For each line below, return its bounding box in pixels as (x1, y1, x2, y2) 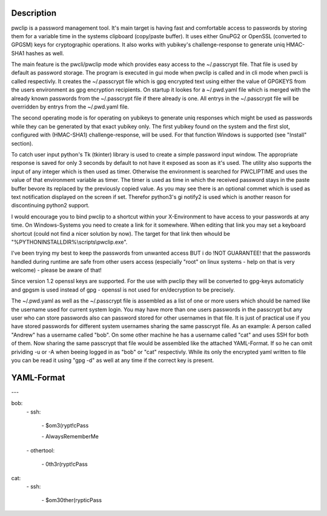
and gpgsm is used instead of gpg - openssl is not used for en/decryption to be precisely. (11, 286, 236, 293)
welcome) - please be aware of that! (11, 267, 102, 274)
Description (11, 8, 57, 18)
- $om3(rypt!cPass (41, 422, 89, 429)
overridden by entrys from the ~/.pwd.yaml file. (11, 103, 130, 110)
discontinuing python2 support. (11, 202, 90, 209)
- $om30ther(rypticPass (41, 497, 102, 504)
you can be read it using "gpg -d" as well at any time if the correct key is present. (11, 357, 214, 364)
